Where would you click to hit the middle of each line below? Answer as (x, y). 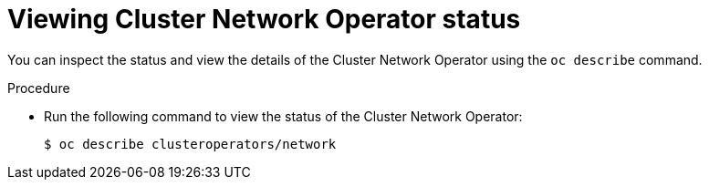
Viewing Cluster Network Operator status (264, 19)
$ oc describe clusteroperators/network (190, 144)
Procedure (39, 88)
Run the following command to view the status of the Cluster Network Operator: (283, 116)
